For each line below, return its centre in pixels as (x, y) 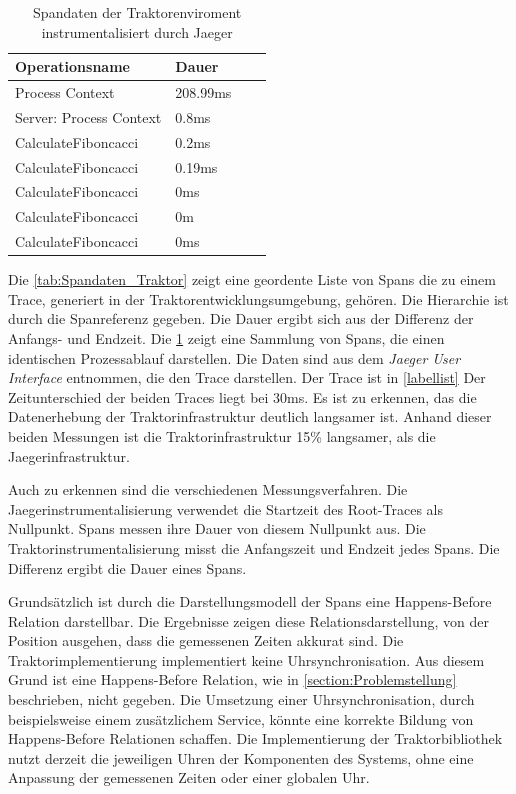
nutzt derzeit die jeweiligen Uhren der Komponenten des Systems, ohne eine (241, 757)
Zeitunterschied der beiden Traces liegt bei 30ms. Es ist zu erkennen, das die (242, 396)
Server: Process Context (88, 116)
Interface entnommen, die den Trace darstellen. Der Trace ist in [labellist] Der (247, 377)
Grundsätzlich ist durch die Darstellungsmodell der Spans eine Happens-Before (250, 601)
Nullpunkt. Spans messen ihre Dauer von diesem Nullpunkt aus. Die (217, 528)
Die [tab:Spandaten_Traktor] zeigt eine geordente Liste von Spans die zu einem (252, 279)
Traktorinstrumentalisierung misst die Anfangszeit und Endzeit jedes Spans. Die (254, 547)
